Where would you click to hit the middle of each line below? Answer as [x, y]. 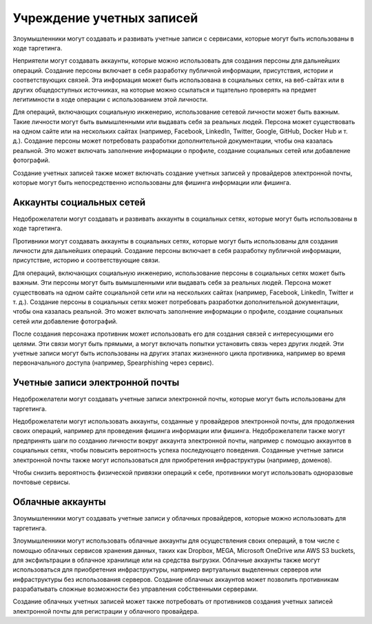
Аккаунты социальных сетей [79, 202]
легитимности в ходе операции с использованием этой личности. [110, 99]
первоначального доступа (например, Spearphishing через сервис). [113, 363]
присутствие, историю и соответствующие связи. [86, 260]
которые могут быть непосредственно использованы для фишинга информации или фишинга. [152, 183]
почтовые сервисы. [41, 482]
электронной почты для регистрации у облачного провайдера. [106, 611]
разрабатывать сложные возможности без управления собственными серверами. [135, 589]
